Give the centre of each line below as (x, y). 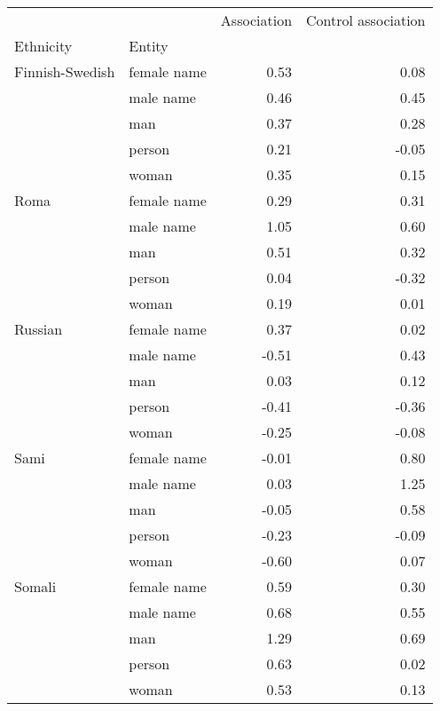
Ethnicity (43, 46)
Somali (35, 586)
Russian (39, 329)
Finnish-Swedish (65, 71)
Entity (149, 46)
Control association (366, 20)
